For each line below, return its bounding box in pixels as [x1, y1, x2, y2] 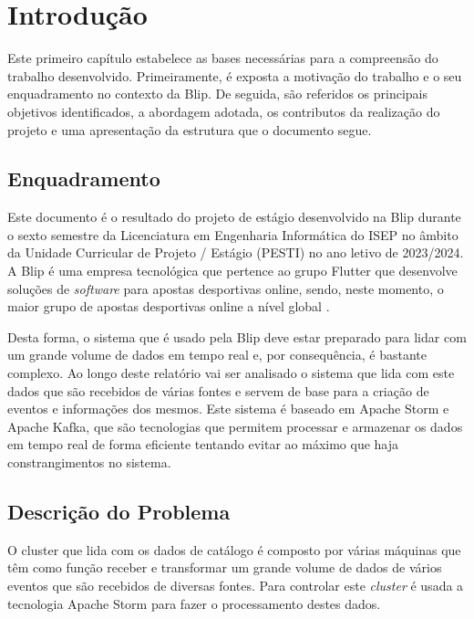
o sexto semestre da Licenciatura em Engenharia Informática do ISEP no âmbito [7, 225, 459, 244]
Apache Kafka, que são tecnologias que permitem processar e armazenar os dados [7, 416, 463, 435]
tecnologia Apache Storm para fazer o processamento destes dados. [7, 593, 381, 613]
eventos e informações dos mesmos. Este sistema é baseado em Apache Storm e [7, 399, 449, 418]
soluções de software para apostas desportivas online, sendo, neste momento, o [7, 278, 444, 298]
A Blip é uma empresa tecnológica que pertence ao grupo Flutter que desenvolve [7, 261, 458, 280]
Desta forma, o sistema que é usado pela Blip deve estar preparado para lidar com [7, 327, 467, 346]
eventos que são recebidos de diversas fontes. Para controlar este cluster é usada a [7, 576, 464, 594]
